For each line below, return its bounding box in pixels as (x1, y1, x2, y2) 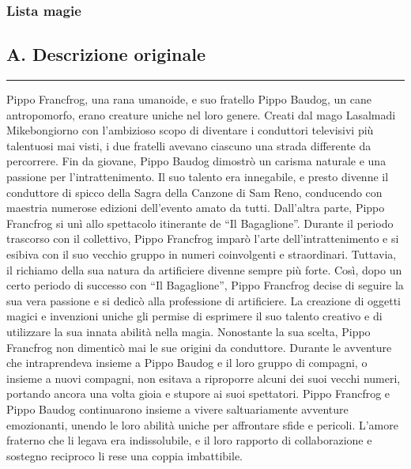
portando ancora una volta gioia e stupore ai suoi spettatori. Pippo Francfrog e (6, 385, 390, 402)
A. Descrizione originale (6, 42, 205, 66)
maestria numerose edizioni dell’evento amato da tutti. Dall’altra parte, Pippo (6, 199, 385, 216)
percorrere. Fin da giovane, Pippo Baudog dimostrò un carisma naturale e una (6, 153, 386, 169)
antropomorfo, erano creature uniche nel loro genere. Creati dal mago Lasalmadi (6, 106, 396, 123)
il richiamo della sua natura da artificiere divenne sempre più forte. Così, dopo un (6, 261, 402, 278)
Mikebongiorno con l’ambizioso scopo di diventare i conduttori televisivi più (6, 122, 374, 138)
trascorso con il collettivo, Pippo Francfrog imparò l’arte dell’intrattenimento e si (6, 230, 399, 247)
